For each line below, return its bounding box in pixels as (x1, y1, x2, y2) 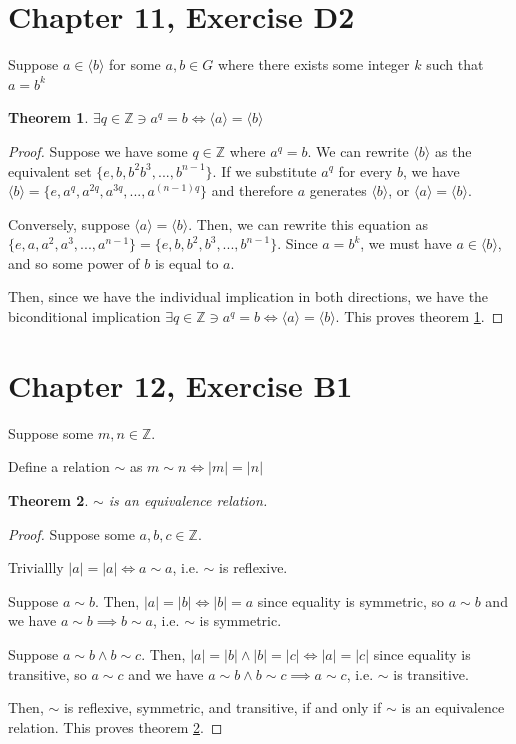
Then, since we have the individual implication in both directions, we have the (8, 286, 489, 307)
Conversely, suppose (8, 213, 130, 234)
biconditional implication (8, 306, 161, 327)
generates (309, 180, 367, 201)
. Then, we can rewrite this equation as (188, 213, 428, 234)
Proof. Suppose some (8, 523, 135, 544)
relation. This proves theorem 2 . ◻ (8, 716, 223, 737)
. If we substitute (212, 160, 317, 181)
